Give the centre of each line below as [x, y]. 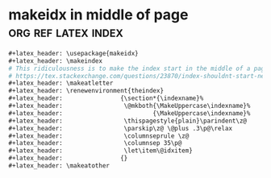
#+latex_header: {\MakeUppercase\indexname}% [129, 113]
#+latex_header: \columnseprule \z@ [99, 136]
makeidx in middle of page [98, 15]
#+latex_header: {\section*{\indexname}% [106, 98]
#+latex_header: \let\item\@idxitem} [101, 151]
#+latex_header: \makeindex [56, 61]
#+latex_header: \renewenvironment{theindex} [86, 91]
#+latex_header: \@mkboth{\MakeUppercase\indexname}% [129, 106]
